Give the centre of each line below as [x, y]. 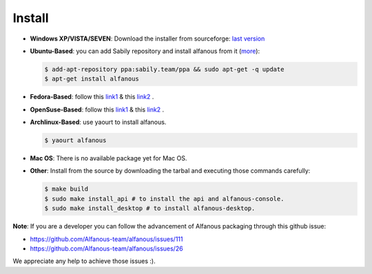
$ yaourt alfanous [75, 140]
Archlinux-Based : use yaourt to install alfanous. [98, 122]
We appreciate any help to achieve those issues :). [84, 261]
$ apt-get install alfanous [92, 79]
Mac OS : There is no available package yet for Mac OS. [108, 158]
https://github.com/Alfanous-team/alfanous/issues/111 [106, 239]
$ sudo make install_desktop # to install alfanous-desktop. [150, 209]
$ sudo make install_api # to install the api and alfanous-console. [164, 199]
